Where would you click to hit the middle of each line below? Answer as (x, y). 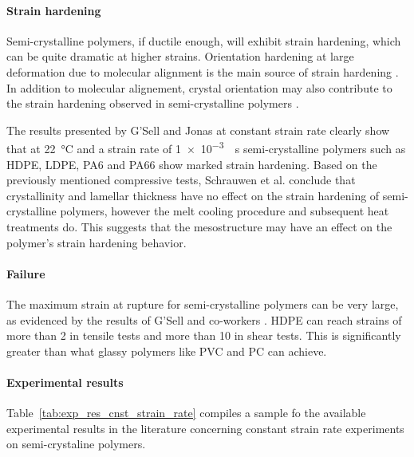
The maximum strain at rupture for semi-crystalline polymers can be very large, (203, 303)
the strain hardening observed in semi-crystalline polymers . (153, 103)
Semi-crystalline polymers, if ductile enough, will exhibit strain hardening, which (204, 40)
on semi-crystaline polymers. (76, 444)
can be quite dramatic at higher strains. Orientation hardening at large (180, 56)
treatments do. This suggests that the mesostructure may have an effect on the (199, 226)
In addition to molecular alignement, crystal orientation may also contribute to (199, 87)
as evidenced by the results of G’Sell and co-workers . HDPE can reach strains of (204, 319)
